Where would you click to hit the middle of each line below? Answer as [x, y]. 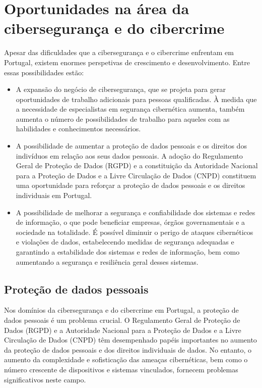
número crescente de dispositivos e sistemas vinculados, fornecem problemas [121, 369]
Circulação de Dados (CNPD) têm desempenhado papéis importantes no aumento [130, 340]
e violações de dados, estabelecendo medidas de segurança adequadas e [125, 242]
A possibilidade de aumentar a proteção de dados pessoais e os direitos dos [131, 146]
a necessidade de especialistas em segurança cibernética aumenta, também [130, 109]
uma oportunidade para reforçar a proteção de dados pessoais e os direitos [130, 185]
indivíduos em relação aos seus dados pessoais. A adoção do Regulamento [129, 155]
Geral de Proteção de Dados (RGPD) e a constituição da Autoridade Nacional [137, 165]
